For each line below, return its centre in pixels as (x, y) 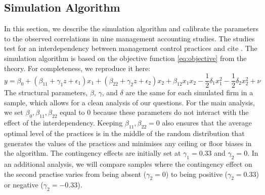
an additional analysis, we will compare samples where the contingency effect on (128, 164)
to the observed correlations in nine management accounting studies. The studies (129, 38)
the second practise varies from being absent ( (75, 174)
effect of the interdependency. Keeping (63, 123)
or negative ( (24, 185)
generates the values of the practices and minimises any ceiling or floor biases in (128, 143)
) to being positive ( (196, 174)
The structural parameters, (46, 92)
